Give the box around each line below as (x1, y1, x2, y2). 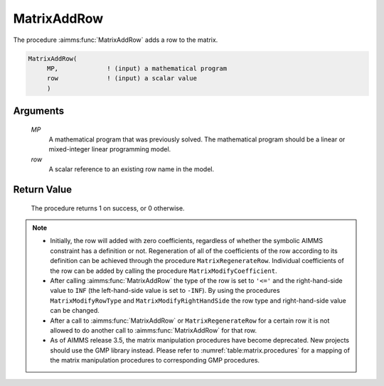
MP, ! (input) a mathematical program (46, 64, 228, 73)
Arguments (13, 105, 65, 117)
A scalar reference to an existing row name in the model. (48, 165, 215, 173)
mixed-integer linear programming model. (48, 145, 171, 154)
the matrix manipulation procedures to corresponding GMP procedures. (50, 356, 260, 365)
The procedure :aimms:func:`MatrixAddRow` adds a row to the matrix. (13, 36, 218, 44)
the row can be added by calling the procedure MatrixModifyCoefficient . (50, 267, 277, 275)
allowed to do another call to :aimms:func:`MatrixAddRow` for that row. (50, 326, 257, 334)
